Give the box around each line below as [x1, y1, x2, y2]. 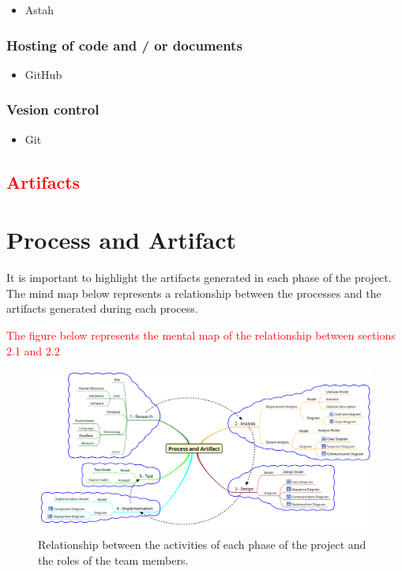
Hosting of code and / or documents [6, 35, 242, 54]
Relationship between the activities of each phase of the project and [38, 536, 366, 553]
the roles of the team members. [38, 551, 189, 568]
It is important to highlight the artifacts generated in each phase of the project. [6, 269, 392, 286]
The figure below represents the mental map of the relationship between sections [6, 326, 396, 343]
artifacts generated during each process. [6, 300, 198, 317]
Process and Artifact [6, 224, 237, 256]
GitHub [24, 66, 62, 82]
